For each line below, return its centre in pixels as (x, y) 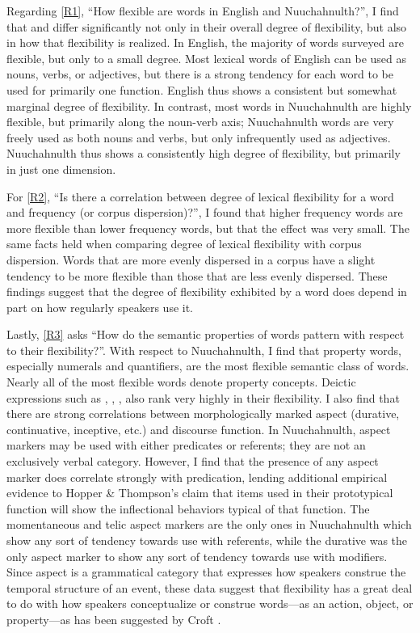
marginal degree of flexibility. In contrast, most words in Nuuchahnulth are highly (209, 105)
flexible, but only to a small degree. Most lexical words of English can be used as (206, 58)
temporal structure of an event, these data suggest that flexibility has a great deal (210, 587)
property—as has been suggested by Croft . (114, 619)
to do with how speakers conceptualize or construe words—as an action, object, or (210, 603)
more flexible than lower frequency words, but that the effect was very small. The (208, 228)
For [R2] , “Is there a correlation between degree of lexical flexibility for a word (200, 196)
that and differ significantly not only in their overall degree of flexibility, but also (207, 26)
